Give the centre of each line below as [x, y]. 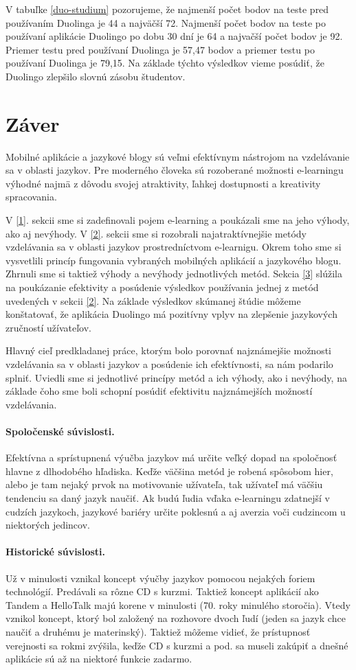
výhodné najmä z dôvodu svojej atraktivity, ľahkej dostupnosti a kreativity [163, 183]
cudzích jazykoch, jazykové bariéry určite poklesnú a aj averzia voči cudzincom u [176, 511]
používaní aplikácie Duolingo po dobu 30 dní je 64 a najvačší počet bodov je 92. [174, 36]
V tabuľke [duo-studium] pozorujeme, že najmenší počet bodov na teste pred [167, 9]
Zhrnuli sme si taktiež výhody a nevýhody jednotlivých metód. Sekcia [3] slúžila [174, 274]
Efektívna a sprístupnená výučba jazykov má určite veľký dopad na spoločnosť [171, 458]
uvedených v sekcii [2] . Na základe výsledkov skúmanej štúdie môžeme [153, 300]
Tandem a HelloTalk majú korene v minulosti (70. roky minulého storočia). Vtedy [178, 604]
